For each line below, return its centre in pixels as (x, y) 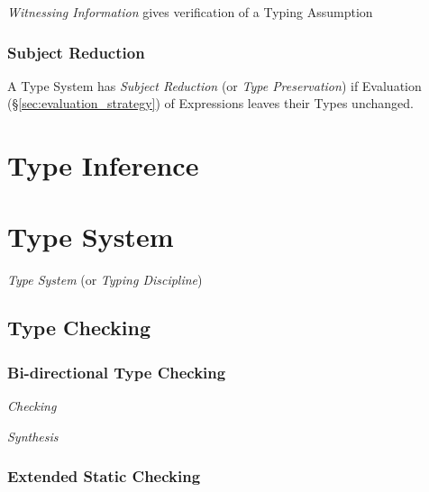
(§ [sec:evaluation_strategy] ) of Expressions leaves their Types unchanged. (210, 103)
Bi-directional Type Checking (117, 372)
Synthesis (33, 436)
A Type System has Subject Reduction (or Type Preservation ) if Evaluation (214, 85)
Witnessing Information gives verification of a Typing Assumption (190, 12)
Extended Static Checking (104, 476)
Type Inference (103, 165)
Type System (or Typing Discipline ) (105, 279)
